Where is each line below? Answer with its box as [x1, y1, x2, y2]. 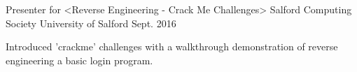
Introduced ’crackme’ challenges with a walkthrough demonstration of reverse [6, 39, 338, 54]
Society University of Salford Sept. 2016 [6, 15, 176, 30]
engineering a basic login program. [6, 52, 153, 67]
